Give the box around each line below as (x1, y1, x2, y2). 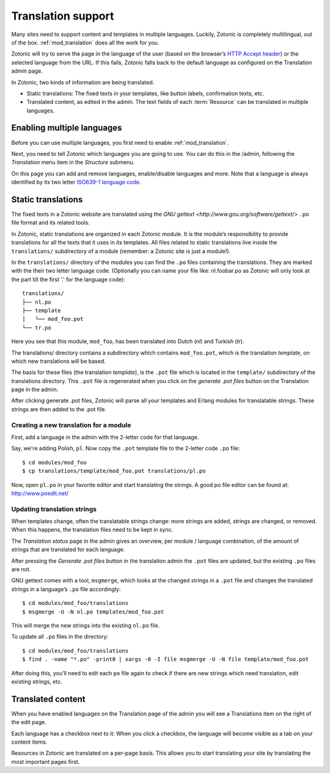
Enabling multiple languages (11, 123, 122, 133)
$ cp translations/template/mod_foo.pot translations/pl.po (22, 467, 206, 475)
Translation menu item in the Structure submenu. (11, 159, 135, 166)
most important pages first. (11, 758, 80, 765)
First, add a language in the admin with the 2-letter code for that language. (11, 434, 199, 441)
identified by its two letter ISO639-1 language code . (11, 178, 141, 186)
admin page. (11, 67, 43, 75)
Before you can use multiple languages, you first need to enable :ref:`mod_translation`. (11, 139, 229, 146)
